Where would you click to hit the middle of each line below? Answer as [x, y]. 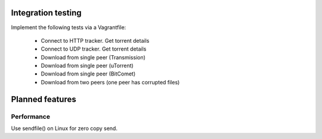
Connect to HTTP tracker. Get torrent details [95, 40]
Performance [31, 116]
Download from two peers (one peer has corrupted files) [110, 82]
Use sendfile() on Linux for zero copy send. [64, 128]
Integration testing [46, 13]
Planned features [44, 99]
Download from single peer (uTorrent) [87, 66]
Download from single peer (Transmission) [93, 57]
